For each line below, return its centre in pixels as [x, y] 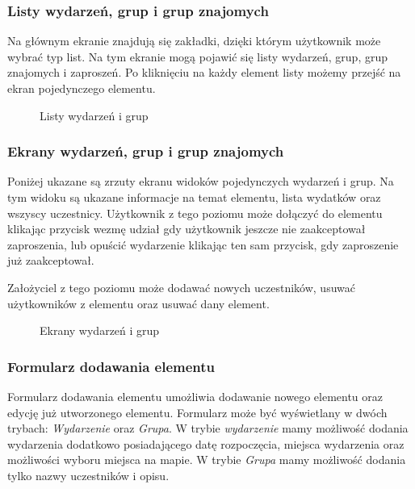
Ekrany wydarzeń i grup [100, 330]
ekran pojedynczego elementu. [82, 88]
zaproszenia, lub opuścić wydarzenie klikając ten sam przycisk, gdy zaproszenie [203, 244]
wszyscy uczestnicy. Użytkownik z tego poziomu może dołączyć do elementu [195, 213]
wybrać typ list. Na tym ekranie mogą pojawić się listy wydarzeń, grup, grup [197, 56]
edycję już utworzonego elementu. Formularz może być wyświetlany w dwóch [197, 412]
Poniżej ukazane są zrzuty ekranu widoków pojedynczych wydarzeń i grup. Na [201, 181]
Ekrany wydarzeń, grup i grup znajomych [146, 151]
